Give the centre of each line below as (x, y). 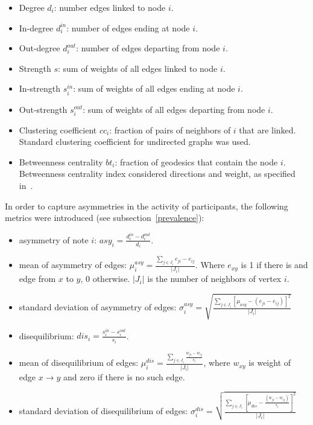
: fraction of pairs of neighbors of (170, 129)
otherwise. (111, 279)
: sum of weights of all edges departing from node (174, 109)
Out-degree (40, 48)
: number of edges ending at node (128, 27)
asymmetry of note (54, 239)
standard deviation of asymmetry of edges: (98, 307)
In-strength (40, 88)
